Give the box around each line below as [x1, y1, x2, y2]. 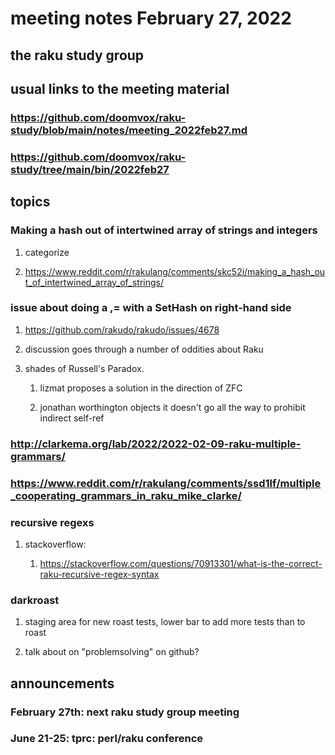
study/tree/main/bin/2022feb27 [10, 162, 170, 176]
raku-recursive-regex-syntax [39, 568, 160, 580]
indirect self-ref [39, 412, 105, 424]
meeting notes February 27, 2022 [10, 7, 292, 30]
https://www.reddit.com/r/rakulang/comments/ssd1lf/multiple [10, 476, 322, 490]
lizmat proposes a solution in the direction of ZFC [39, 382, 243, 394]
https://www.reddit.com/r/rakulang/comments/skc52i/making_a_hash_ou [24, 265, 326, 277]
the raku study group [10, 47, 145, 64]
